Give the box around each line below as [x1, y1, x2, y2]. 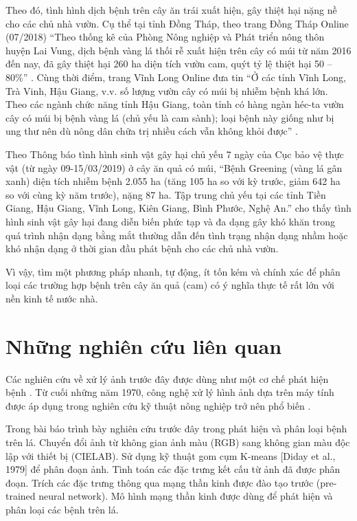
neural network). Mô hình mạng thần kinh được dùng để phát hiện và [38, 489, 333, 503]
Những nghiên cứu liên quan [5, 331, 282, 359]
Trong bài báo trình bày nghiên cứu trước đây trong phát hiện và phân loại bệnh [5, 421, 347, 436]
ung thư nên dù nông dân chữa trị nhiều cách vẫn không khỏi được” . [5, 124, 298, 138]
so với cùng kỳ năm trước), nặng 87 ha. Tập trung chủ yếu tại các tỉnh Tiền [5, 187, 326, 201]
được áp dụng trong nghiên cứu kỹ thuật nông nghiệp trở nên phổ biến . [5, 398, 311, 412]
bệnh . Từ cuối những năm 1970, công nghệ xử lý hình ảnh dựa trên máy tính [5, 385, 334, 399]
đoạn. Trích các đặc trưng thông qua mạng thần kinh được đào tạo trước [5, 475, 314, 489]
